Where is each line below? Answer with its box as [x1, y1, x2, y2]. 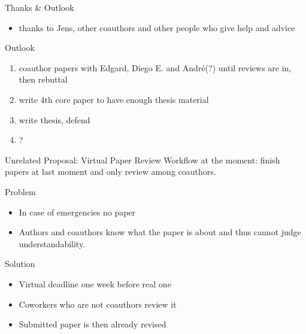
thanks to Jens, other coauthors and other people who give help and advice [19, 21, 295, 34]
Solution [5, 257, 35, 270]
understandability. [19, 237, 86, 250]
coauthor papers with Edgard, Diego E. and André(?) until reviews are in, [19, 61, 292, 74]
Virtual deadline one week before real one [19, 277, 171, 290]
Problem [5, 185, 36, 198]
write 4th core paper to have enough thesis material [19, 93, 209, 105]
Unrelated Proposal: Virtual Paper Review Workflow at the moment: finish [5, 153, 280, 166]
